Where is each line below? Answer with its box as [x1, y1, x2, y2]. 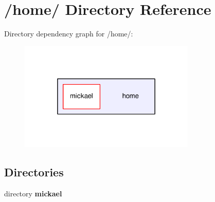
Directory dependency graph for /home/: [4, 28, 133, 39]
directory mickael [4, 188, 62, 199]
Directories [4, 164, 64, 180]
